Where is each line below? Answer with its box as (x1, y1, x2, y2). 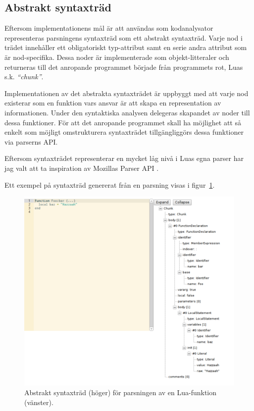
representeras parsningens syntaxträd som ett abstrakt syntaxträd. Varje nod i (4, 32, 243, 43)
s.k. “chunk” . (4, 71, 44, 82)
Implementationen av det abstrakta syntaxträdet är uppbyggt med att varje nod (4, 88, 249, 98)
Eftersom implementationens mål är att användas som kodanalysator (4, 23, 213, 33)
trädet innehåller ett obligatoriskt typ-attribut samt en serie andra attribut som (4, 42, 247, 52)
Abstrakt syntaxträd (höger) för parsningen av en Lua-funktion (24, 387, 217, 398)
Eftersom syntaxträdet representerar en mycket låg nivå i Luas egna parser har (4, 153, 244, 163)
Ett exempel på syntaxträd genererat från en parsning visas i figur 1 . (4, 179, 215, 190)
